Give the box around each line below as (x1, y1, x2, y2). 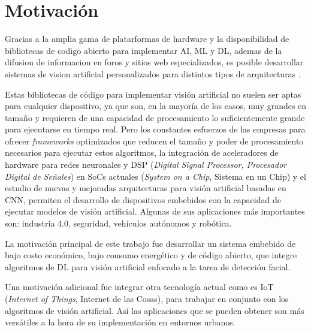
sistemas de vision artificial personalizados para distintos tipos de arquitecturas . (5, 67, 301, 80)
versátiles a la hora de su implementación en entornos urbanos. (5, 316, 235, 328)
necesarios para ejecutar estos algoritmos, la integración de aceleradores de (5, 146, 279, 159)
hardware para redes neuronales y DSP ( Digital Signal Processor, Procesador (5, 158, 287, 171)
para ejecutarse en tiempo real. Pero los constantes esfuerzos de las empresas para (5, 123, 306, 135)
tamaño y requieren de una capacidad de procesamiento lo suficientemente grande (5, 111, 305, 123)
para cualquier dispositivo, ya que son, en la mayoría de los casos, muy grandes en (5, 99, 307, 112)
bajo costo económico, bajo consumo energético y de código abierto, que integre (5, 249, 297, 261)
